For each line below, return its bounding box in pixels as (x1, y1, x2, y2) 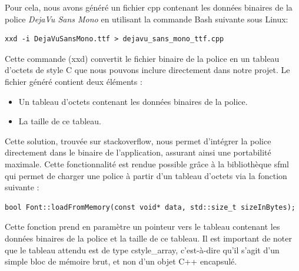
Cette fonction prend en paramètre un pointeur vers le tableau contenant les (5, 220, 280, 233)
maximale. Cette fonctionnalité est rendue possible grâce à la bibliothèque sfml (5, 157, 289, 170)
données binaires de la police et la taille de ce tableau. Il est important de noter (5, 232, 292, 244)
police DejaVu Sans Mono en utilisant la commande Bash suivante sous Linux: (5, 12, 288, 25)
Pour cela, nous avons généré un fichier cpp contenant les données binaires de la (5, 1, 293, 13)
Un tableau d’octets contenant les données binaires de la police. (18, 95, 248, 107)
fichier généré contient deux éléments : (5, 75, 142, 87)
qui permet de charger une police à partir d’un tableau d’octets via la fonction (5, 169, 287, 181)
